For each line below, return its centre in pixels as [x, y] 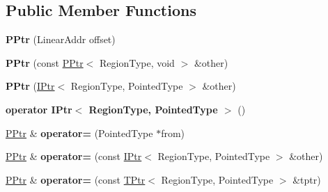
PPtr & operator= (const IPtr [74, 156]
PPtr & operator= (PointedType [79, 133]
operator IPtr [39, 109]
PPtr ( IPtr [30, 86]
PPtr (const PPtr [45, 62]
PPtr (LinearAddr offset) [61, 39]
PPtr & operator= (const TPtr [76, 179]
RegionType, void [137, 62]
